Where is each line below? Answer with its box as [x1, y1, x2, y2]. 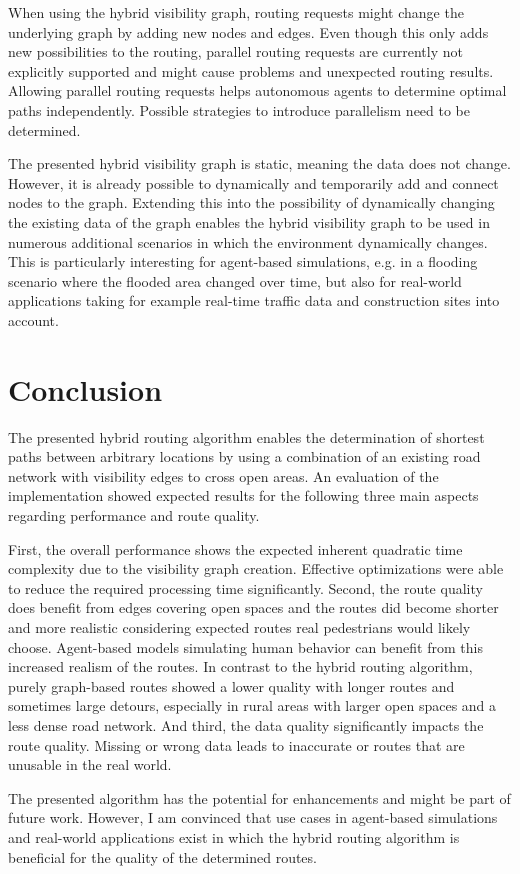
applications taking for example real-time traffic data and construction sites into [8, 290, 500, 311]
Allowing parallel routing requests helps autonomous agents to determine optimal [8, 80, 507, 101]
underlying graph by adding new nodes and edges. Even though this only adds [8, 21, 489, 42]
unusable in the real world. [8, 754, 172, 775]
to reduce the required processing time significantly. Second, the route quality [8, 577, 483, 598]
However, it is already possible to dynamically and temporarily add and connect [8, 172, 499, 193]
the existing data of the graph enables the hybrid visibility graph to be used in [8, 211, 490, 232]
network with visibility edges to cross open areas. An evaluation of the [8, 465, 439, 486]
